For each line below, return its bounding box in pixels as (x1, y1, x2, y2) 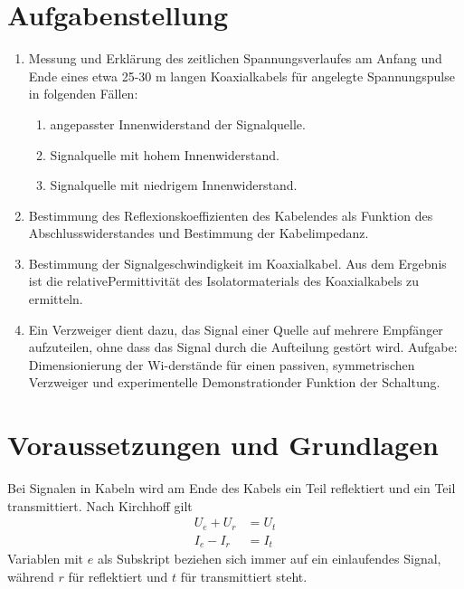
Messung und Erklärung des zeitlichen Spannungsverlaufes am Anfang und (28, 49, 442, 68)
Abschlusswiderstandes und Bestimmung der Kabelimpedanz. (28, 223, 369, 242)
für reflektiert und (68, 566, 168, 585)
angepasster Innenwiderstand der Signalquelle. (50, 114, 306, 133)
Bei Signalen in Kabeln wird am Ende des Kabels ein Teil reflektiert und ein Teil (7, 479, 456, 498)
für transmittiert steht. (180, 566, 308, 585)
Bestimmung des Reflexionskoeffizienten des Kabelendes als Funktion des (28, 205, 433, 224)
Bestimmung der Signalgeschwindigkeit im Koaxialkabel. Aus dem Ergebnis (28, 253, 447, 272)
